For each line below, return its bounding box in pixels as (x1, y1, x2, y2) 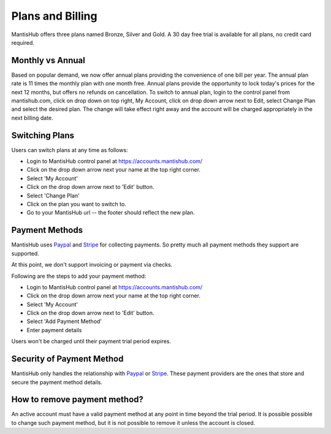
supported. (11, 249, 39, 257)
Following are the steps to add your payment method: (11, 272, 146, 280)
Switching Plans (11, 130, 75, 140)
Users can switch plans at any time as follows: (11, 146, 128, 153)
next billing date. (11, 114, 53, 121)
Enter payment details (26, 326, 82, 333)
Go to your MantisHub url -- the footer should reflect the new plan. (26, 209, 195, 216)
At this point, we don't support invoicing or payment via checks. (11, 261, 173, 268)
